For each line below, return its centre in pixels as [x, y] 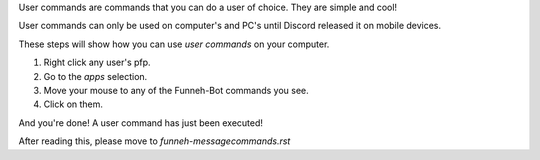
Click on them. [73, 104]
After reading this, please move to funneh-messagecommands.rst [154, 141]
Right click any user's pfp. [97, 62]
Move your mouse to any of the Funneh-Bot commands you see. [176, 90]
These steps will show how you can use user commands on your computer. [174, 44]
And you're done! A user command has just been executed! [141, 122]
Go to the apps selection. [95, 76]
